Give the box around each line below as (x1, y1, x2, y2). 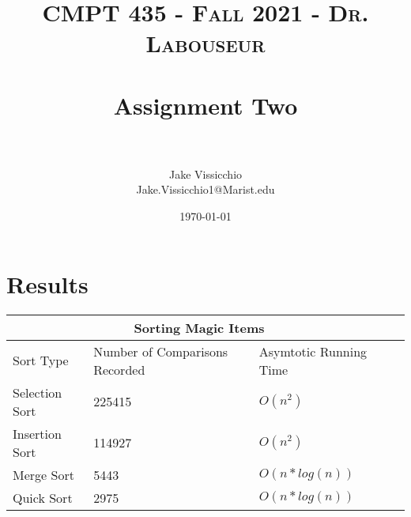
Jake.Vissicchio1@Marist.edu (136, 181, 275, 198)
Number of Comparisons (93, 342, 228, 360)
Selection (13, 383, 62, 402)
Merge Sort (13, 465, 74, 484)
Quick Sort (13, 488, 73, 507)
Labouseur (145, 27, 266, 59)
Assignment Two (113, 89, 298, 121)
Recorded (93, 360, 145, 379)
